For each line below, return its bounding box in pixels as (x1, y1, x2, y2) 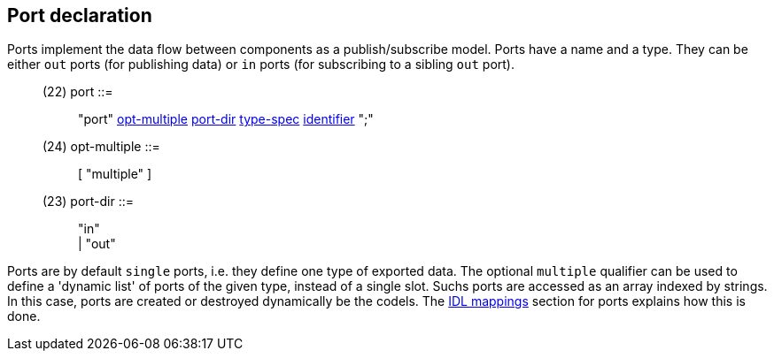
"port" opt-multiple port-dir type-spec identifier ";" (78, 111, 374, 127)
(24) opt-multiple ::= (43, 139, 160, 155)
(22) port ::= (43, 84, 113, 100)
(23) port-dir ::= (43, 194, 135, 209)
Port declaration (7, 4, 152, 27)
